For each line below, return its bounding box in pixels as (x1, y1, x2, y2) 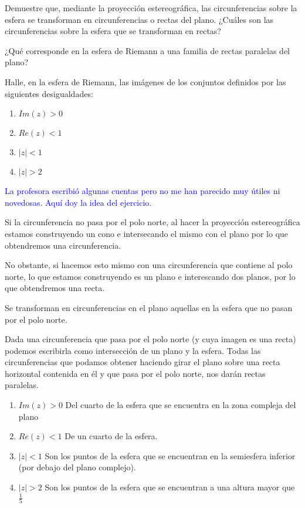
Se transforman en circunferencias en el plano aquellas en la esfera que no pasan (5, 301, 293, 313)
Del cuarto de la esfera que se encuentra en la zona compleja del (65, 399, 296, 411)
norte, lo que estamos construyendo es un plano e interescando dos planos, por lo (5, 270, 296, 282)
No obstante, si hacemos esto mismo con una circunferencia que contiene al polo (5, 259, 293, 271)
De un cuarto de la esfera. (65, 430, 158, 442)
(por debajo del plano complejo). (18, 461, 136, 473)
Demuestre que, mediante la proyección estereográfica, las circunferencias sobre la (5, 2, 297, 14)
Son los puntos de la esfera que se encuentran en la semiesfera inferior (45, 449, 296, 462)
